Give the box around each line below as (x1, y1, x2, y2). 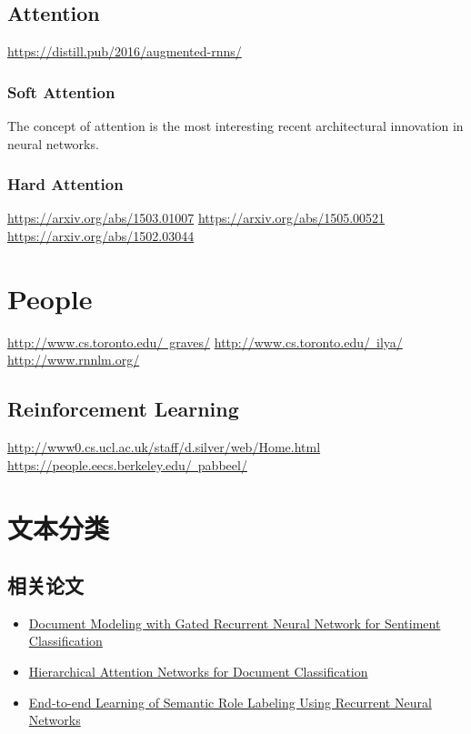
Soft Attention (7, 80, 115, 103)
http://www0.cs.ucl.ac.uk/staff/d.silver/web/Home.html (7, 437, 321, 457)
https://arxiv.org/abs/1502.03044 (7, 226, 195, 246)
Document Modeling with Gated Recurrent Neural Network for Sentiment (28, 613, 441, 632)
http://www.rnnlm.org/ (7, 350, 140, 369)
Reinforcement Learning (7, 395, 239, 423)
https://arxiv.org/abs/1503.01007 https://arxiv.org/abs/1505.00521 (7, 208, 386, 227)
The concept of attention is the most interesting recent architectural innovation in (7, 116, 464, 136)
